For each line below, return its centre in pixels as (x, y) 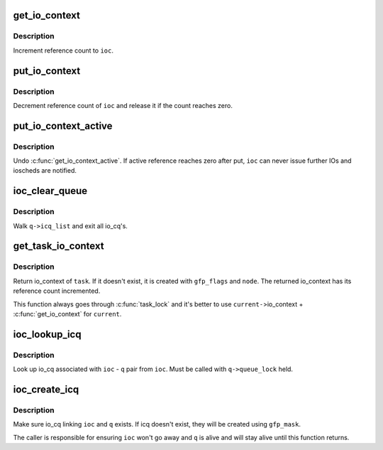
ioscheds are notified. (45, 171)
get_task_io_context (59, 246)
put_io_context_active (63, 125)
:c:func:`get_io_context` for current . (67, 314)
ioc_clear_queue (50, 191)
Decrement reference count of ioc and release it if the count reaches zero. (123, 105)
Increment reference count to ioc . (63, 50)
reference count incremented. (57, 291)
